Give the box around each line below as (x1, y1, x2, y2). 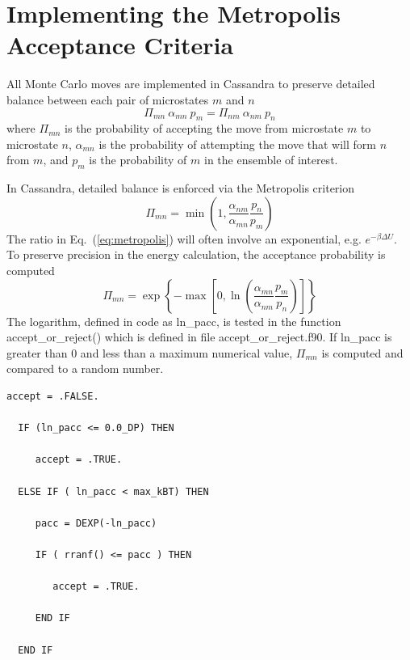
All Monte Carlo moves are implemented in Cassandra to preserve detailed (6, 75, 375, 92)
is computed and (321, 344, 404, 361)
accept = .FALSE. (6, 391, 99, 403)
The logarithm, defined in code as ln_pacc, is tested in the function (6, 312, 341, 329)
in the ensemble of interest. (204, 151, 338, 168)
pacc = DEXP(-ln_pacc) (35, 517, 157, 529)
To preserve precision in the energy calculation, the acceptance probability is (6, 246, 386, 263)
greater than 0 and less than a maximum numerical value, (6, 344, 293, 361)
